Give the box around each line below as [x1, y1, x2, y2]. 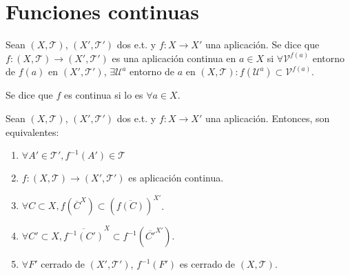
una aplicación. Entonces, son [205, 110, 330, 125]
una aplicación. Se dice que [205, 37, 320, 52]
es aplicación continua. [128, 170, 224, 185]
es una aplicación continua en [112, 50, 236, 65]
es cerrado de [179, 257, 236, 271]
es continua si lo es [64, 88, 143, 102]
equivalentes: [6, 124, 59, 139]
